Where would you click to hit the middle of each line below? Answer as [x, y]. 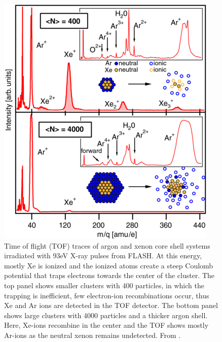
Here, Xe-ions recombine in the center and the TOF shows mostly [106, 325]
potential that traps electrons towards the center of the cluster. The [109, 275]
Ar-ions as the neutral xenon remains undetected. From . [92, 335]
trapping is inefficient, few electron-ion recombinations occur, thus [107, 295]
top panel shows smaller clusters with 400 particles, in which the [104, 285]
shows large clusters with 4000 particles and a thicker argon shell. [106, 315]
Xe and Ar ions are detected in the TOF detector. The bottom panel [111, 305]
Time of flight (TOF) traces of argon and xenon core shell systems [107, 245]
